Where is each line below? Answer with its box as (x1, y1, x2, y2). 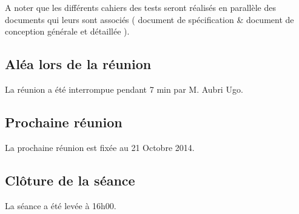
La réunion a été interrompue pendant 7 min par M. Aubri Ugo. (5, 82, 243, 95)
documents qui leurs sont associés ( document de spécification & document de (5, 13, 294, 25)
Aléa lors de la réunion (5, 55, 152, 73)
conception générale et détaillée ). (5, 25, 130, 38)
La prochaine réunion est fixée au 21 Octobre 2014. (5, 141, 195, 153)
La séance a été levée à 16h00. (5, 199, 116, 212)
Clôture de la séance (5, 170, 135, 189)
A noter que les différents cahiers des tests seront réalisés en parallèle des (5, 1, 276, 13)
